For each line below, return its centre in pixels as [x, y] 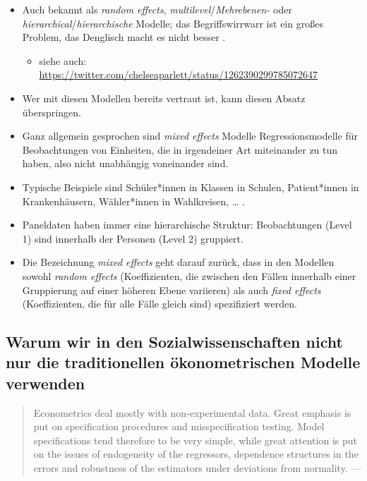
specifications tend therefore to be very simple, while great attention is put [195, 440]
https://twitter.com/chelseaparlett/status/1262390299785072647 [178, 74]
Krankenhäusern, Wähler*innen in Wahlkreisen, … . [133, 201]
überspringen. [52, 112]
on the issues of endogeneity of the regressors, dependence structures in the [196, 454]
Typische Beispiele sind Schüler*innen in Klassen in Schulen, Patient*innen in [191, 187]
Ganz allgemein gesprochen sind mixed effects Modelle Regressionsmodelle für [190, 136]
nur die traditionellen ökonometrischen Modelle [183, 362]
